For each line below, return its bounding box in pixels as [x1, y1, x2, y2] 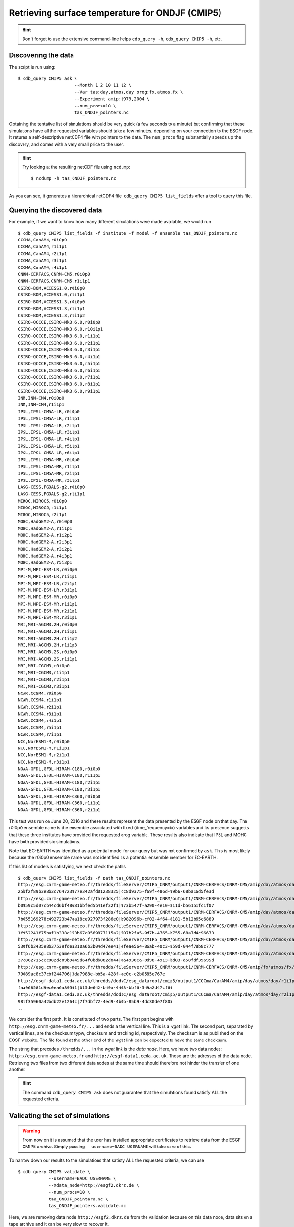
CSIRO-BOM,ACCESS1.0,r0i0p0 [18, 285, 85, 291]
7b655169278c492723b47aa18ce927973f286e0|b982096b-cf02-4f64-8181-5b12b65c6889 [18, 916, 214, 922]
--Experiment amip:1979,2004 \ [74, 96, 149, 102]
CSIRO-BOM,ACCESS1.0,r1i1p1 [18, 292, 85, 298]
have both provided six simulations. [9, 838, 81, 844]
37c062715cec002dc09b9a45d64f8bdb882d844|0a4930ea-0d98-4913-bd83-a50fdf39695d [18, 958, 214, 963]
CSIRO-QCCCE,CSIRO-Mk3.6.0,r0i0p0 [18, 320, 100, 325]
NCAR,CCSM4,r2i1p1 [18, 704, 62, 710]
